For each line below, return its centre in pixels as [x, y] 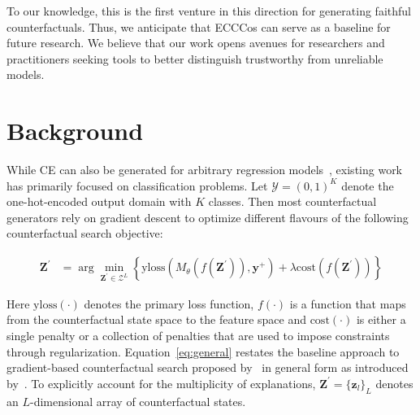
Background [75, 131]
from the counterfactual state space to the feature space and [156, 319]
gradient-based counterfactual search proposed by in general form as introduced [208, 367]
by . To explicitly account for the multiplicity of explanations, [161, 383]
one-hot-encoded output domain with [99, 201]
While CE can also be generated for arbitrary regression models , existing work [205, 170]
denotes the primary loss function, [169, 303]
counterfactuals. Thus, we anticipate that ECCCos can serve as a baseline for [199, 26]
